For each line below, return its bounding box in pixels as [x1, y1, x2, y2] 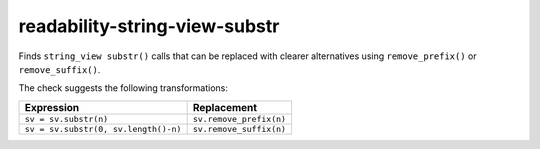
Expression [24, 100, 80, 114]
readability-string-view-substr [18, 15, 280, 37]
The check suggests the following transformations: [18, 82, 229, 94]
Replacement [192, 100, 258, 114]
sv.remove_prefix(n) [192, 113, 287, 124]
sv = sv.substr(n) [24, 113, 109, 124]
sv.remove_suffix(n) [192, 123, 287, 134]
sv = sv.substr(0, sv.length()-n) [24, 123, 182, 134]
